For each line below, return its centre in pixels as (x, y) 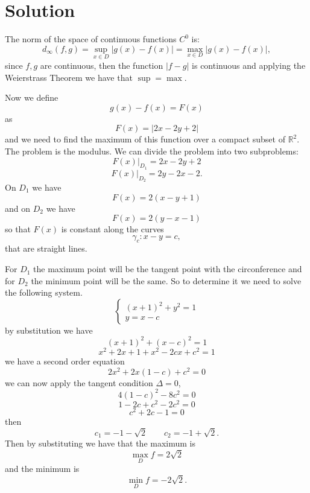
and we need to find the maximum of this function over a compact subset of (145, 139)
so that (18, 229)
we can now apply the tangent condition (79, 382)
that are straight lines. (46, 248)
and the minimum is (42, 469)
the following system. (44, 292)
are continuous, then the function (102, 65)
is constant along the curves (112, 229)
